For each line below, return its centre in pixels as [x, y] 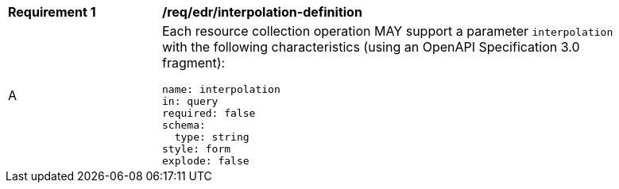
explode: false [206, 161]
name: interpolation [221, 89]
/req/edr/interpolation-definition [262, 12]
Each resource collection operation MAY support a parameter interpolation [388, 31]
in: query [190, 101]
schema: [184, 125]
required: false [209, 113]
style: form [197, 149]
